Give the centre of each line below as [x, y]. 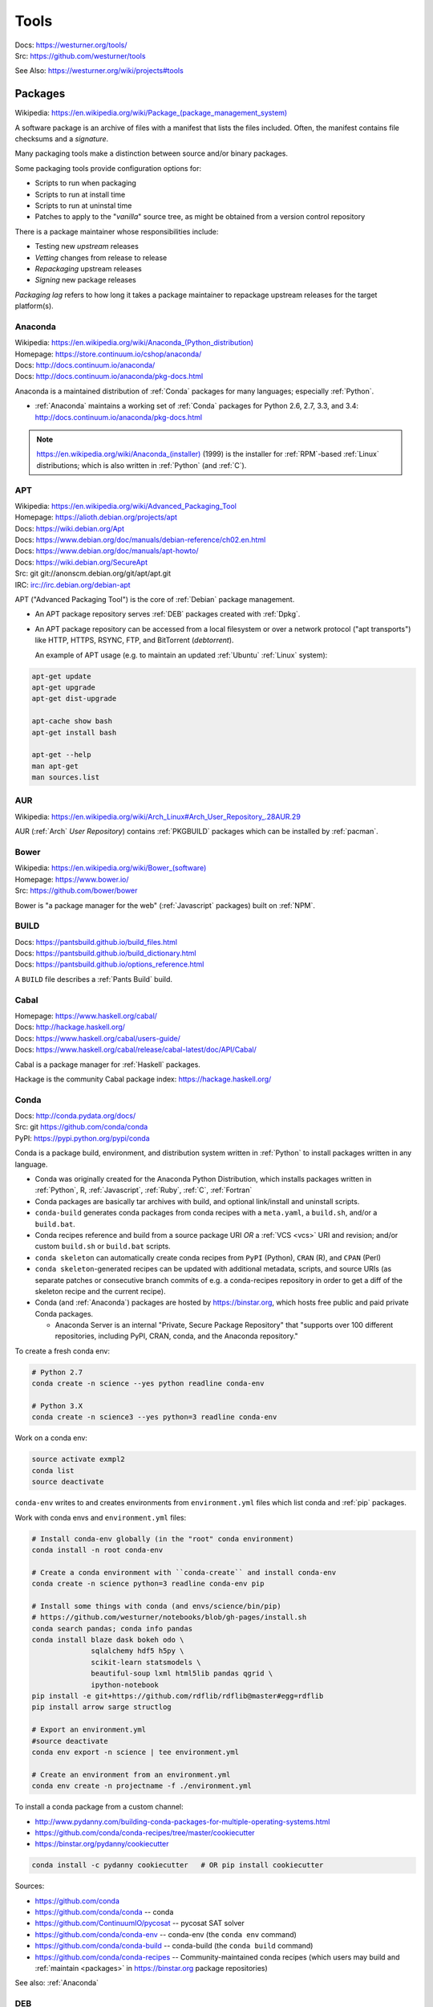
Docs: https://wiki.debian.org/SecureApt [81, 562]
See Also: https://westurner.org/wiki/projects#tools [99, 71]
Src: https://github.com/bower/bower [76, 890]
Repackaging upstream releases [88, 268]
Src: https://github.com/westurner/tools [80, 55]
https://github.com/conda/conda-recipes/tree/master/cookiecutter [145, 1832]
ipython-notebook [125, 1685]
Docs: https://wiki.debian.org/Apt [69, 528]
